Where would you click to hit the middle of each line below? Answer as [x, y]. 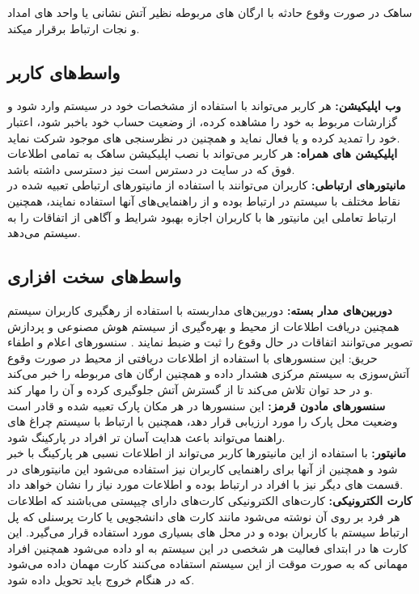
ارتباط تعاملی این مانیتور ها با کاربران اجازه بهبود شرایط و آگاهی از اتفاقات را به [202, 216]
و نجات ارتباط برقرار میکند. [74, 28]
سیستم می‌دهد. [44, 233]
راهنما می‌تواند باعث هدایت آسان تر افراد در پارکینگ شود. [146, 437]
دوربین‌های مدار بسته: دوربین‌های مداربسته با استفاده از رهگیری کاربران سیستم [200, 310]
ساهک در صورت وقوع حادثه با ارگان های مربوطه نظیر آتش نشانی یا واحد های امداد [210, 12]
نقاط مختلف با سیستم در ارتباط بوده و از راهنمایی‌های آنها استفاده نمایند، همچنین [204, 200]
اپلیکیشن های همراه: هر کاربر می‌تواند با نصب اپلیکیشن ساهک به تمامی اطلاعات [203, 153]
